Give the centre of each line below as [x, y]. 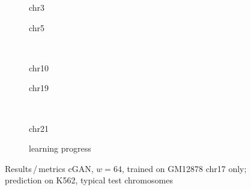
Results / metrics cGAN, [49, 168]
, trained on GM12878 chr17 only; [184, 168]
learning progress [60, 148]
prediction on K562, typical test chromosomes [89, 180]
